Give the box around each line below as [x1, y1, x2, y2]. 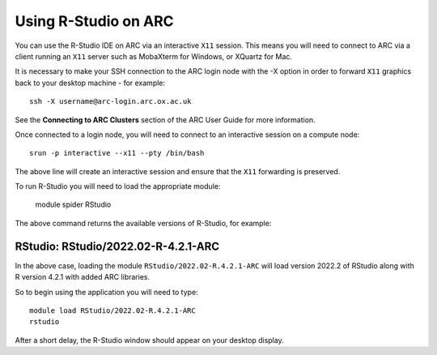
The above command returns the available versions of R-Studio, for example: [15, 218, 272, 228]
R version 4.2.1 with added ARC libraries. [15, 272, 150, 282]
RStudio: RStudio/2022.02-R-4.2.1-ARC [15, 239, 220, 253]
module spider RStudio [35, 199, 112, 210]
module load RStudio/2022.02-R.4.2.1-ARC [29, 306, 196, 315]
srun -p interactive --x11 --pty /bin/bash [29, 148, 205, 158]
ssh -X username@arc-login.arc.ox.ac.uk [29, 97, 192, 106]
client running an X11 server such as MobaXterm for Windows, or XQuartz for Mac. [15, 51, 293, 61]
